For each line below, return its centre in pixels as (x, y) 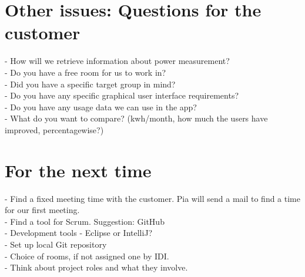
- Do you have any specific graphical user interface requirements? (122, 95)
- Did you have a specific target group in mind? (90, 84)
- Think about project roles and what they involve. (96, 267)
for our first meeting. (42, 210)
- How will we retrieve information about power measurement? (117, 61)
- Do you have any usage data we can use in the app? (101, 107)
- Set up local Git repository (56, 244)
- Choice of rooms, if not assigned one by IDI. (87, 256)
